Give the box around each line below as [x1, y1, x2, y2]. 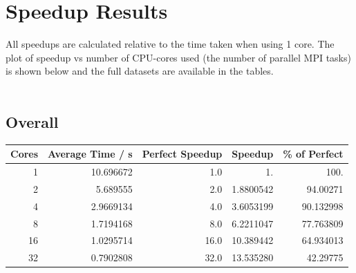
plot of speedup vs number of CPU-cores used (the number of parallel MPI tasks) [6, 50, 351, 64]
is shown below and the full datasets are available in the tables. [6, 64, 274, 78]
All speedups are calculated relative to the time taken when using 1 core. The [6, 37, 335, 51]
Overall [6, 111, 59, 132]
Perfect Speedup [142, 147, 223, 161]
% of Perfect [283, 147, 344, 161]
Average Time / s [48, 147, 133, 161]
